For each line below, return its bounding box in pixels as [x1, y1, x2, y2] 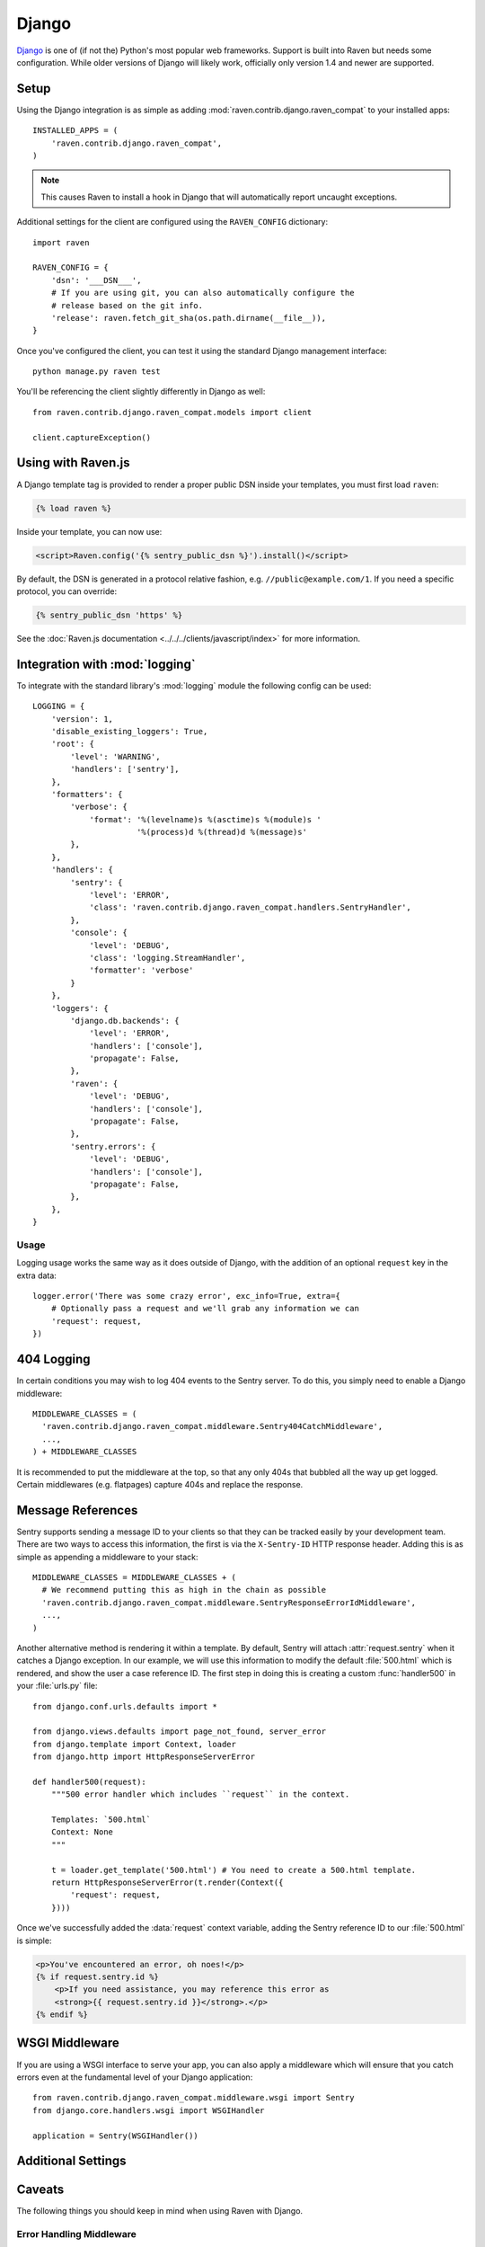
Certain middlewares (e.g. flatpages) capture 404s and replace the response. [16, 1479, 304, 1489]
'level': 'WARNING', [70, 751, 161, 761]
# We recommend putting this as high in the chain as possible [41, 1585, 327, 1595]
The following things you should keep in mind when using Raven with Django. [16, 2206, 304, 2216]
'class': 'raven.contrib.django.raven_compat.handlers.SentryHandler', [89, 902, 412, 912]
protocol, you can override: [16, 585, 117, 597]
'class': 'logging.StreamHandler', [89, 953, 246, 963]
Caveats [16, 2182, 65, 2198]
